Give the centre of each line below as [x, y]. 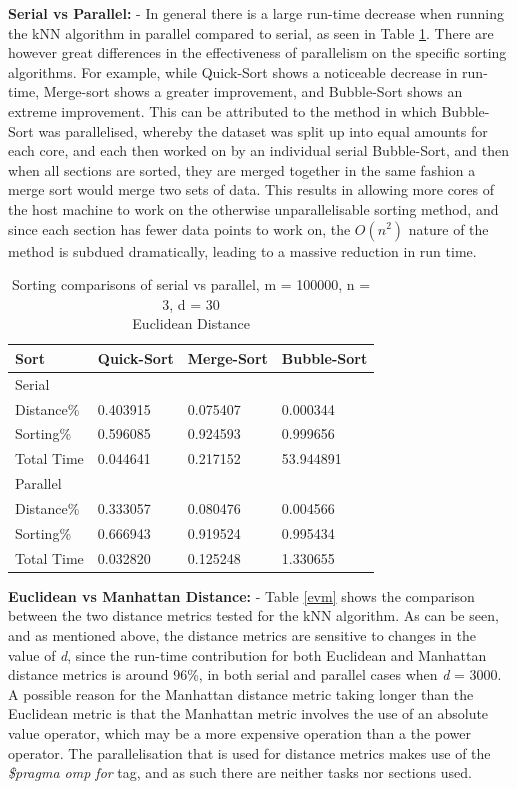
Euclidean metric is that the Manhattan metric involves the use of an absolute [248, 713]
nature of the [448, 228]
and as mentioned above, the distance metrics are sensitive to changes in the [242, 634]
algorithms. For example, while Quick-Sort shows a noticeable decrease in [233, 71]
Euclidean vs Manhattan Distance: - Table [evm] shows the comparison [241, 595]
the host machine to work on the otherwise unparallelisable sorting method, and [253, 208]
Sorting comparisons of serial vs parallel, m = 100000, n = [191, 284]
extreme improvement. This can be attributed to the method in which [222, 110]
